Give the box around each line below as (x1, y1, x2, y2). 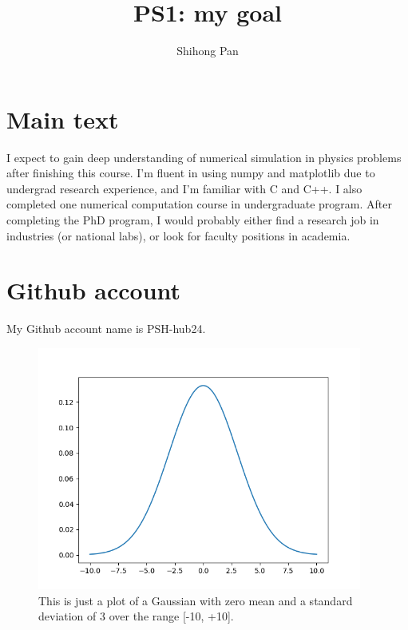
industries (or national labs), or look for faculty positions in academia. (6, 227, 351, 244)
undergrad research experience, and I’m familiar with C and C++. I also (6, 180, 362, 196)
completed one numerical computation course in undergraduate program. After (6, 196, 392, 212)
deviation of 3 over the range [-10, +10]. (38, 608, 234, 624)
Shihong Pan (176, 42, 239, 59)
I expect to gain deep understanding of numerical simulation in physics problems (6, 149, 402, 165)
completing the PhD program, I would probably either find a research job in (6, 212, 379, 228)
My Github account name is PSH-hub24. (6, 320, 206, 337)
